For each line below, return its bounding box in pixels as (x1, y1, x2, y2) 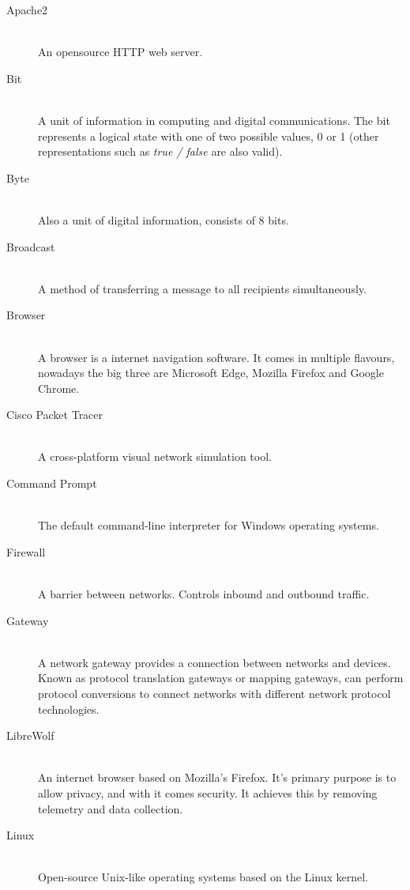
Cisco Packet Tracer (6, 406, 103, 423)
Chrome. (38, 379, 80, 396)
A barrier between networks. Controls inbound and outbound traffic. (38, 586, 370, 602)
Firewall (6, 543, 46, 560)
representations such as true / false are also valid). (38, 143, 283, 160)
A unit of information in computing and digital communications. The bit (38, 111, 390, 128)
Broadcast (6, 238, 55, 255)
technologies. (38, 700, 100, 717)
